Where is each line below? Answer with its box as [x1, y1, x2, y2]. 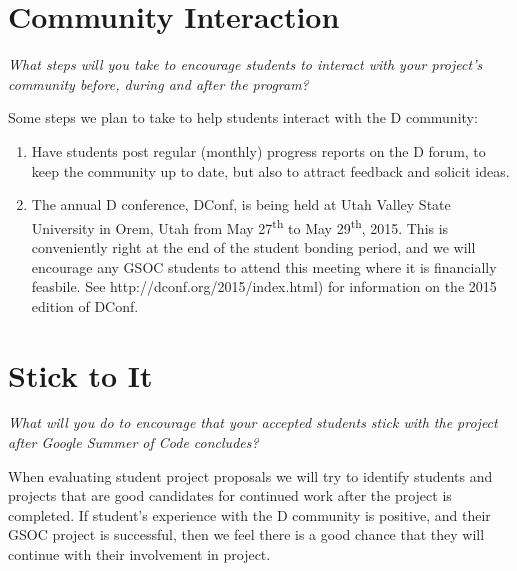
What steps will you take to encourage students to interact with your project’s [8, 54, 483, 75]
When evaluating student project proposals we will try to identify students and [8, 465, 493, 486]
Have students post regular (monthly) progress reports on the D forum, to [31, 140, 486, 161]
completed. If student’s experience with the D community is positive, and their [8, 504, 491, 525]
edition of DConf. [31, 295, 139, 316]
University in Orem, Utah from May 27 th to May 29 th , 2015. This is [31, 214, 449, 238]
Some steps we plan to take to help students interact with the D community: [8, 107, 478, 128]
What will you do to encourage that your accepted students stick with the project [8, 412, 498, 433]
